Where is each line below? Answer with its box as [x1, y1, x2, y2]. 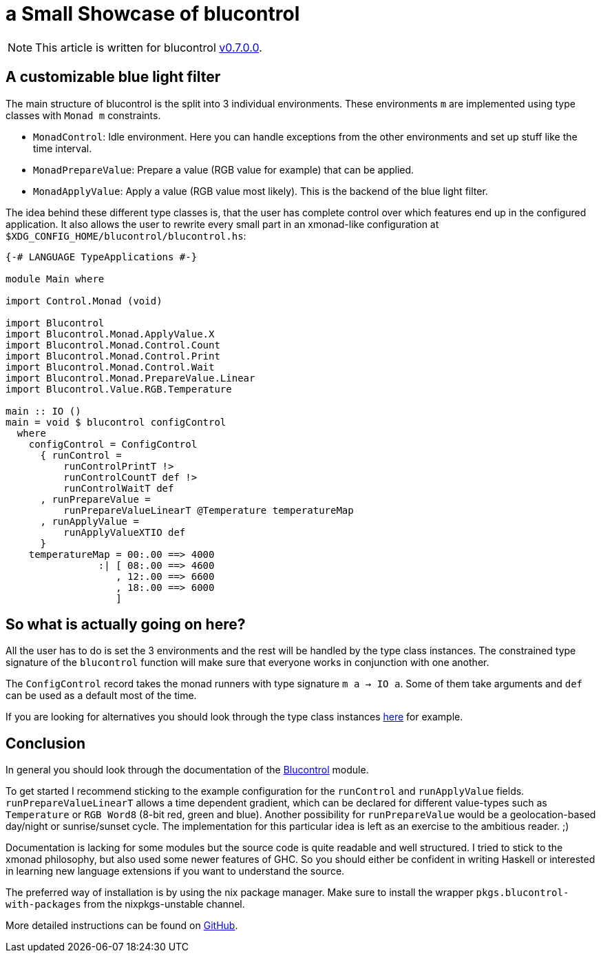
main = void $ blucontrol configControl [6, 416, 226, 428]
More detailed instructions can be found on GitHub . [6, 919, 238, 932]
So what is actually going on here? [6, 616, 246, 634]
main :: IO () [6, 405, 81, 417]
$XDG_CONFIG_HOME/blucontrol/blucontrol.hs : [6, 229, 246, 242]
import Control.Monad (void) [6, 295, 162, 306]
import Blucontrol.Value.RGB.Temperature [6, 383, 232, 395]
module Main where [6, 273, 105, 284]
